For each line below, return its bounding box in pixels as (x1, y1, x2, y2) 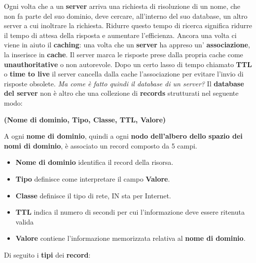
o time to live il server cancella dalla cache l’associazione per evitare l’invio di (4, 69, 244, 79)
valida (15, 216, 34, 226)
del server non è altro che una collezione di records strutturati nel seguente (4, 88, 239, 98)
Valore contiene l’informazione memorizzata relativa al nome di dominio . (15, 233, 246, 243)
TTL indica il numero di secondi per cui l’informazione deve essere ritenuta (15, 207, 245, 217)
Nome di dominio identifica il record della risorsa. (15, 157, 174, 167)
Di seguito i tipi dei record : (4, 249, 91, 260)
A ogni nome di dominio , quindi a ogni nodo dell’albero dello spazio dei (4, 131, 243, 141)
